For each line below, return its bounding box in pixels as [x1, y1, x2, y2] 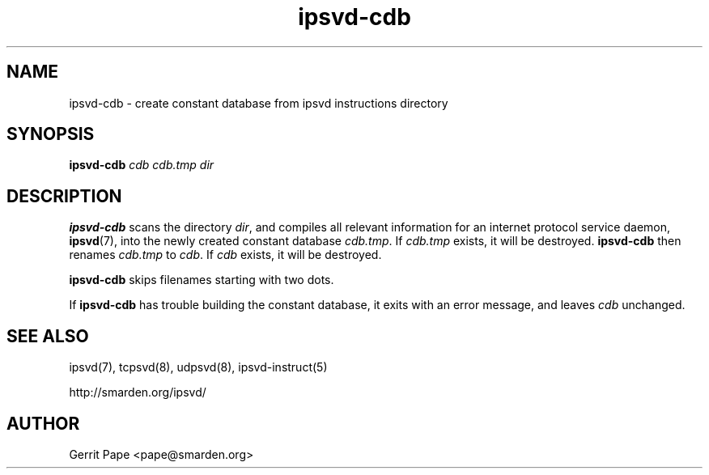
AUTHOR [6, 413, 80, 434]
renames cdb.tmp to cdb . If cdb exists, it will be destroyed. [69, 248, 382, 262]
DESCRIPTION [6, 185, 122, 206]
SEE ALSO [6, 325, 89, 346]
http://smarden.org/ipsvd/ [69, 385, 206, 400]
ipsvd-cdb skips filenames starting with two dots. [69, 273, 334, 287]
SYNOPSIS [6, 124, 95, 145]
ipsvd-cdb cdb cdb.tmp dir [69, 158, 214, 172]
